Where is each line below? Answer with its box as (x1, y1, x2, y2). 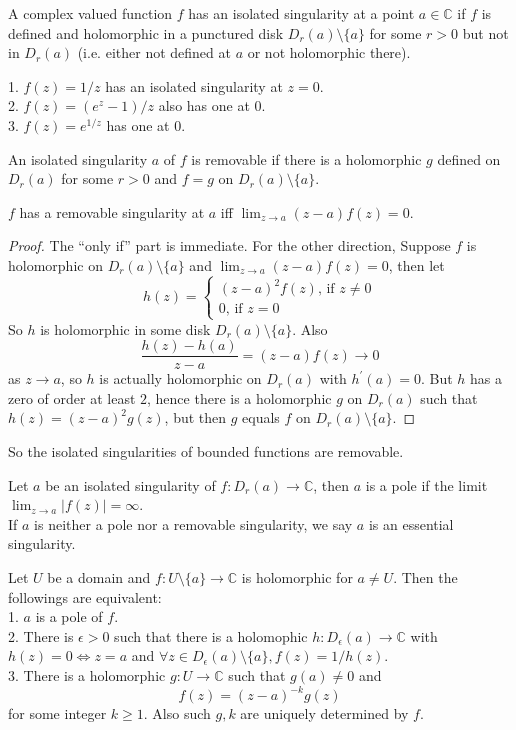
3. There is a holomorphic (8, 664, 166, 685)
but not (462, 22, 509, 43)
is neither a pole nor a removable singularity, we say (34, 513, 353, 534)
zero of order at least (8, 387, 136, 408)
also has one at (158, 95, 250, 116)
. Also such (143, 703, 211, 724)
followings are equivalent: (8, 586, 162, 607)
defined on (437, 148, 501, 169)
